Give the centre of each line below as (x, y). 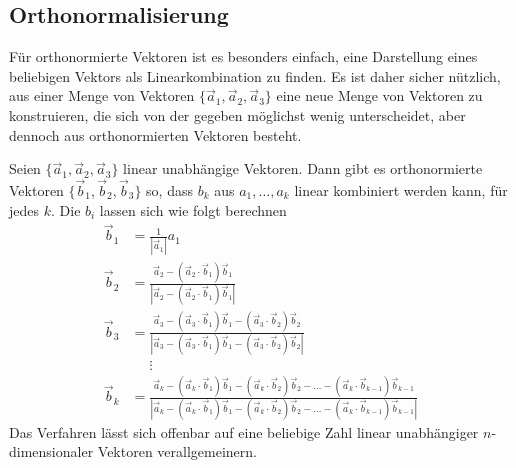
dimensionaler (51, 451)
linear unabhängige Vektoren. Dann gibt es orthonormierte (303, 168)
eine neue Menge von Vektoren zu (379, 95)
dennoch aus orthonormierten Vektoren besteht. (155, 134)
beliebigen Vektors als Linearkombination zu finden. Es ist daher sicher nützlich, (255, 75)
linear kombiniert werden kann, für (401, 189)
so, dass (169, 189)
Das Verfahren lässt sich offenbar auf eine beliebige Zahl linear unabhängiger (244, 431)
